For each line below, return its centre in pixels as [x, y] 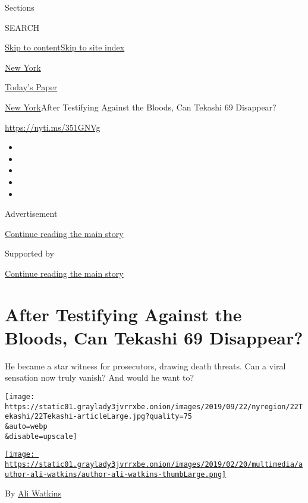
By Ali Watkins [33, 493]
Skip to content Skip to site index [65, 47]
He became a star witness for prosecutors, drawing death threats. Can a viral [145, 366]
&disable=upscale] [41, 436]
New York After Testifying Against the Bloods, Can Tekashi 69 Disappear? [141, 107]
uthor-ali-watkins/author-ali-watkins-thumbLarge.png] [116, 474]
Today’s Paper [31, 87]
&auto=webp [26, 426]
